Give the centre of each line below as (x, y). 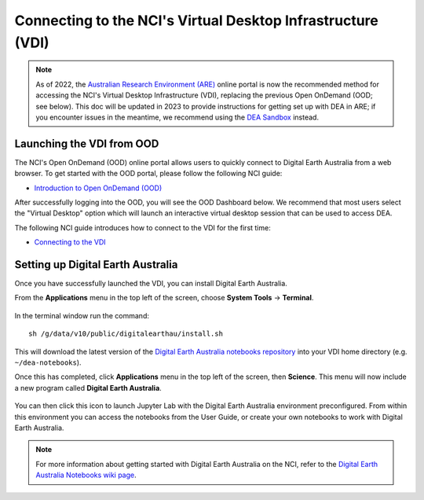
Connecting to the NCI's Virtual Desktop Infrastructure (196, 20)
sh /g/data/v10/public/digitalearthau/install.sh (126, 334)
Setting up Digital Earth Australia (96, 265)
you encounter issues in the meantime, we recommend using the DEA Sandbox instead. (177, 117)
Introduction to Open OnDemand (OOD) (98, 188)
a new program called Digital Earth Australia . (88, 388)
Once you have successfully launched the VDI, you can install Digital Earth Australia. (151, 284)
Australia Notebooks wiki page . (86, 475)
